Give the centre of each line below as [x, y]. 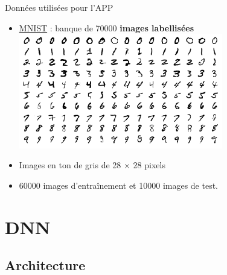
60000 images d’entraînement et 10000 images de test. [119, 185]
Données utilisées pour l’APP [59, 7]
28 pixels [149, 165]
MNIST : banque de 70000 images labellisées [107, 27]
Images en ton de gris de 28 [70, 165]
